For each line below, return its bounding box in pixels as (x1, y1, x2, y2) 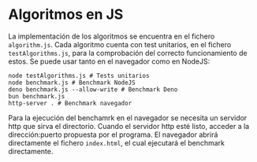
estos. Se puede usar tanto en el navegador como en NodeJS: (8, 57, 210, 66)
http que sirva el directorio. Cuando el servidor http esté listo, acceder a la (8, 121, 250, 131)
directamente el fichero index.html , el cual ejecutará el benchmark (8, 138, 225, 147)
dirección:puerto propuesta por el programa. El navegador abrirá (8, 130, 218, 139)
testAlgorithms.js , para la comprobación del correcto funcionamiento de (8, 48, 248, 57)
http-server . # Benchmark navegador (8, 99, 132, 107)
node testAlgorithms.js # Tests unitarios (8, 72, 150, 79)
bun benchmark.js (8, 92, 65, 100)
